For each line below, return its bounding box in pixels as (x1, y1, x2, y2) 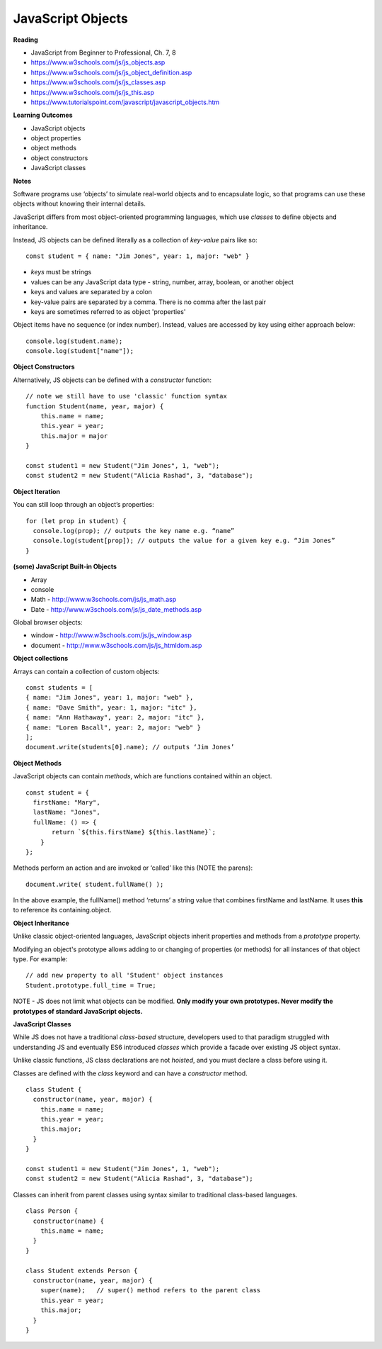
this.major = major (40, 432, 108, 440)
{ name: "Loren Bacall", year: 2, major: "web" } (25, 723, 202, 732)
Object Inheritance (13, 919, 70, 927)
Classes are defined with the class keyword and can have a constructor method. (13, 1069, 248, 1077)
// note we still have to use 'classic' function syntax (25, 392, 228, 401)
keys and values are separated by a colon (30, 288, 152, 296)
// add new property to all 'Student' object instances (25, 971, 224, 980)
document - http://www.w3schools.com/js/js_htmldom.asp (30, 641, 202, 649)
